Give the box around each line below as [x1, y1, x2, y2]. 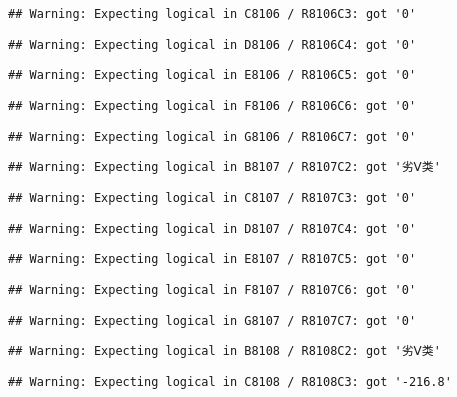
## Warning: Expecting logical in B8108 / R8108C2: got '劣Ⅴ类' [8, 344, 441, 359]
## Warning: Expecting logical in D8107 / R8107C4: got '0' [8, 221, 417, 236]
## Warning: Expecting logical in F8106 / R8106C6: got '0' [8, 98, 417, 113]
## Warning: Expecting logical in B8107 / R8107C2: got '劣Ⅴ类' [8, 160, 441, 175]
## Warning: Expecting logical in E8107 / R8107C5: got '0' [8, 252, 417, 267]
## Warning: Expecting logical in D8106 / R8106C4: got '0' [8, 37, 417, 52]
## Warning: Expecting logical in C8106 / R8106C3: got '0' [8, 7, 417, 21]
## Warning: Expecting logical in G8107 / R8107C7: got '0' [8, 313, 417, 328]
